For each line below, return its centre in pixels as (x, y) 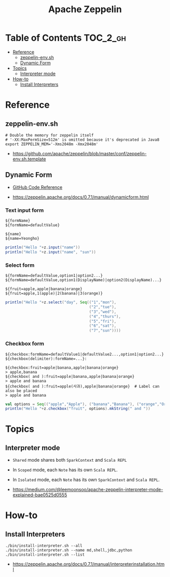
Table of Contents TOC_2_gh (66, 38)
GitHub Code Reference (37, 187)
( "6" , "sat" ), (102, 326)
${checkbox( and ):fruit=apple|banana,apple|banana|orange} (70, 376)
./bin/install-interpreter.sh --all (44, 546)
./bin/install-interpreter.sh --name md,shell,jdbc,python (69, 550)
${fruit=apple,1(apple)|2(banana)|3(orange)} (54, 294)
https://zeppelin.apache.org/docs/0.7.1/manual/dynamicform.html (81, 197)
